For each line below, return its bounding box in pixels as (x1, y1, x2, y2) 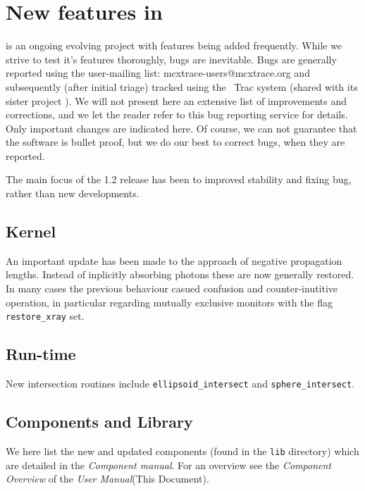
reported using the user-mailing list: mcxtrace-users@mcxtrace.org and (6, 66, 310, 80)
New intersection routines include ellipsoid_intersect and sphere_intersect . (6, 376, 355, 391)
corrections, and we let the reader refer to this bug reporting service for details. (6, 107, 348, 122)
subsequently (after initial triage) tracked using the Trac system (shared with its (6, 79, 358, 94)
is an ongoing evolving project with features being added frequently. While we (6, 38, 342, 53)
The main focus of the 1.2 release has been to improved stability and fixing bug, (6, 172, 352, 187)
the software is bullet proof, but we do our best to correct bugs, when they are (6, 135, 345, 149)
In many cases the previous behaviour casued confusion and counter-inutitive (6, 281, 338, 296)
